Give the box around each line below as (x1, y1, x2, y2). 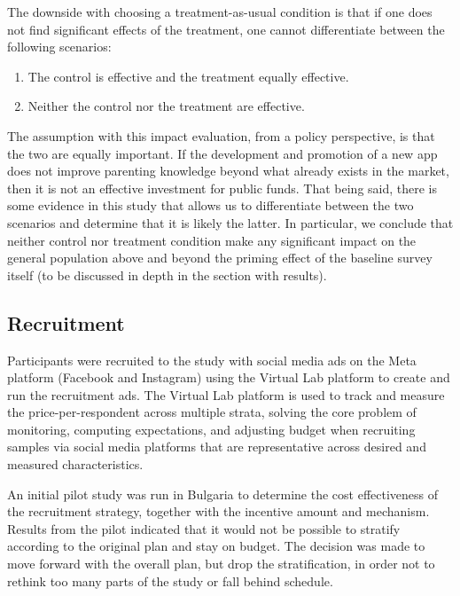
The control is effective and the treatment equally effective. (27, 67, 349, 85)
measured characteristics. (7, 455, 144, 474)
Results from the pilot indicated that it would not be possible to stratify (7, 519, 401, 537)
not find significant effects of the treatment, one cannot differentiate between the (7, 20, 445, 38)
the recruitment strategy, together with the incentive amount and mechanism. (7, 502, 430, 521)
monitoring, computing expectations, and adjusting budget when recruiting (7, 420, 416, 438)
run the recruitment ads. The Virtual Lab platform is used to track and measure (7, 385, 445, 404)
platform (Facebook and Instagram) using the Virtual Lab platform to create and (7, 368, 450, 387)
